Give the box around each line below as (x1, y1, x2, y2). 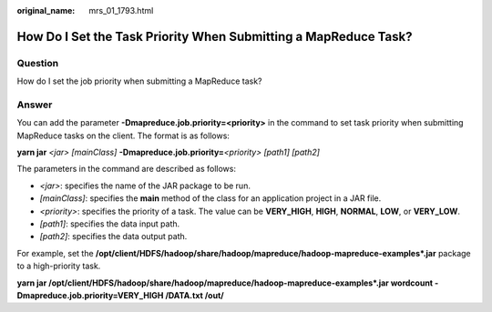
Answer (16, 98, 53, 111)
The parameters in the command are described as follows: (16, 164, 237, 175)
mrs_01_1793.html (88, 5, 154, 15)
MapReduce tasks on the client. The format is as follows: (16, 130, 230, 141)
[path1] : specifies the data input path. (39, 218, 180, 229)
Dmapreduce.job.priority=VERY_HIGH (16, 289, 164, 300)
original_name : (16, 5, 76, 15)
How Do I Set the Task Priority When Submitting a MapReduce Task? (16, 28, 413, 45)
